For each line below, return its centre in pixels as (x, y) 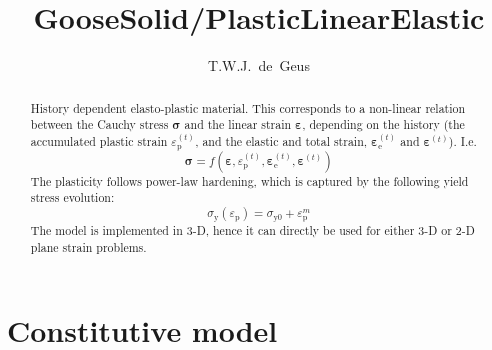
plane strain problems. (88, 246)
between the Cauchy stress (99, 124)
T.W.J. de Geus (259, 65)
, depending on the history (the (383, 124)
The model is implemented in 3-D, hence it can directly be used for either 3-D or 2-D (252, 230)
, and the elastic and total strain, (281, 140)
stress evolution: (72, 197)
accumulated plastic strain (99, 140)
